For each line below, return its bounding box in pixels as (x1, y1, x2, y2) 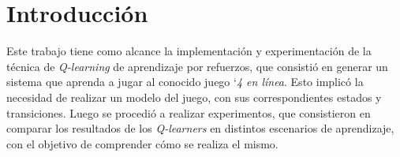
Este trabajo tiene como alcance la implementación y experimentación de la (6, 43, 372, 59)
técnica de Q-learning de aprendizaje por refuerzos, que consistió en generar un (6, 58, 388, 74)
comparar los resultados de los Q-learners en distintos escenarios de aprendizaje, (6, 120, 394, 136)
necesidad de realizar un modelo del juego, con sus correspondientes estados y (6, 88, 382, 105)
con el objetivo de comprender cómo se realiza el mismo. (6, 135, 279, 151)
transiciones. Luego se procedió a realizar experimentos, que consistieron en (6, 104, 371, 121)
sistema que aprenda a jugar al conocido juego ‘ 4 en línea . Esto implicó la (6, 73, 364, 90)
